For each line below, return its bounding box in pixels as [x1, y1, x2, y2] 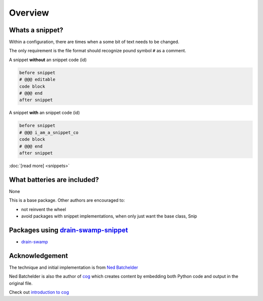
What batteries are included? [9, 175, 99, 184]
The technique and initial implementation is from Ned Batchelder [9, 264, 138, 270]
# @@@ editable [19, 77, 56, 83]
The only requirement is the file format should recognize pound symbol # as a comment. [9, 48, 187, 54]
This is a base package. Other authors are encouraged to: [9, 197, 125, 203]
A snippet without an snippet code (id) [9, 57, 87, 63]
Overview [9, 7, 49, 18]
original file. [9, 280, 33, 286]
